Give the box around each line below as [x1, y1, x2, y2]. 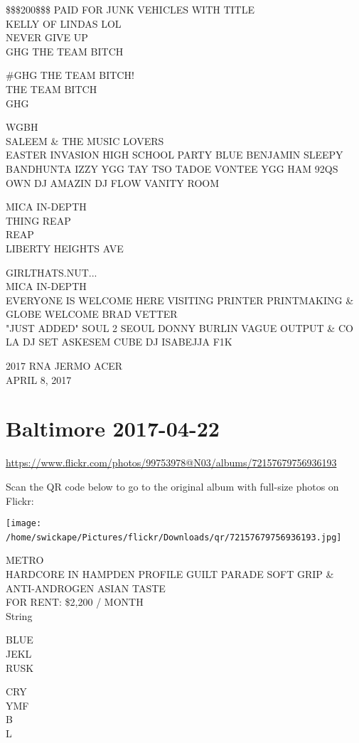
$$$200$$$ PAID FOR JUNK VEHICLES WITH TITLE [6, 2, 254, 16]
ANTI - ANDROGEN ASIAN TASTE [6, 580, 166, 595]
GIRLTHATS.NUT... [6, 264, 97, 279]
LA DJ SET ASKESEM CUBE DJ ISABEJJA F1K [6, 334, 232, 349]
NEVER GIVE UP [6, 30, 88, 45]
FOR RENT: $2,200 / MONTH [6, 594, 144, 609]
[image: [6, 518, 42, 529]
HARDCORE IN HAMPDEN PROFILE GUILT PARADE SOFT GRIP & [6, 567, 334, 582]
